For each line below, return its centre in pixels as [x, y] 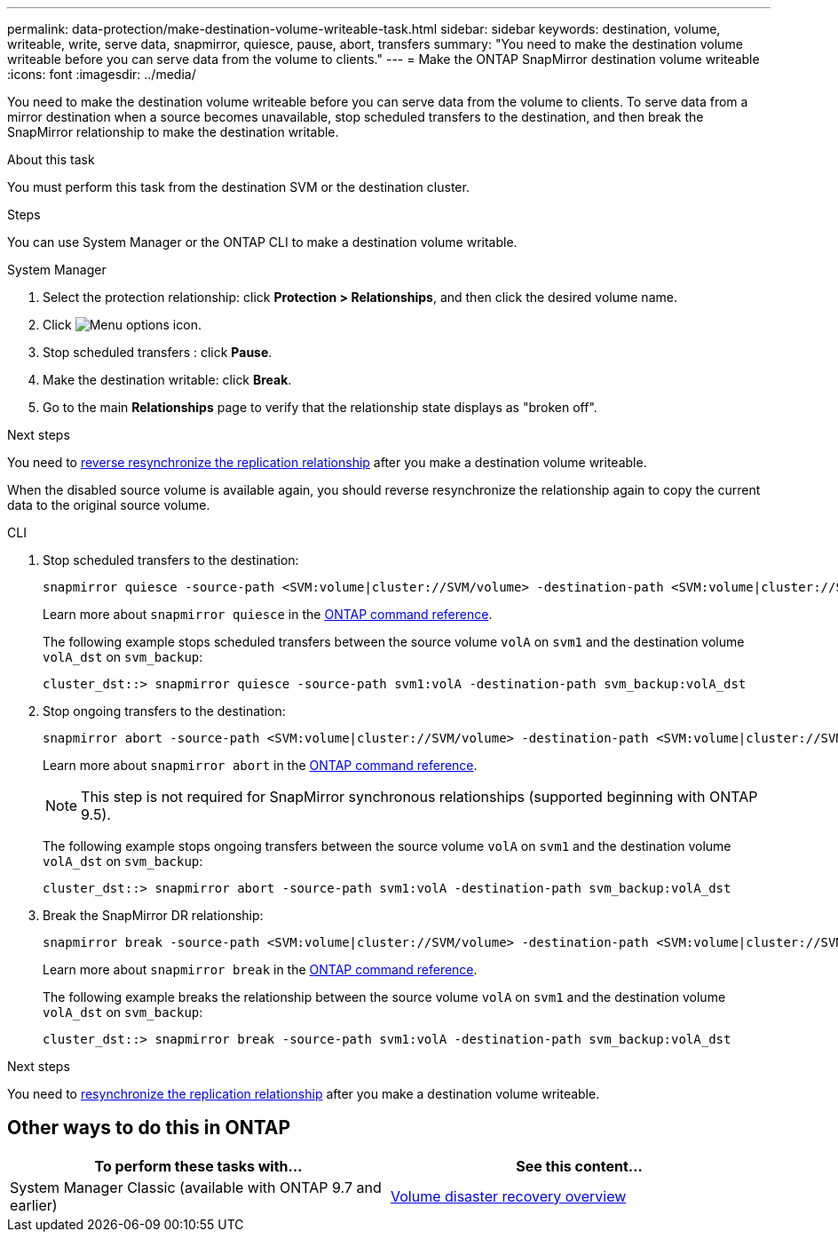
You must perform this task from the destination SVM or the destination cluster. [238, 187]
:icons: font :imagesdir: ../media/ [102, 74]
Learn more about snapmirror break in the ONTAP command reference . [260, 969]
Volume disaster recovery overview [509, 1196]
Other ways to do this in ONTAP [149, 1128]
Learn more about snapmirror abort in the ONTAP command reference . [260, 765]
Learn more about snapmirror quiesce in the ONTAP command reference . [268, 614]
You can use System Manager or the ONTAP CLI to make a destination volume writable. [262, 242]
